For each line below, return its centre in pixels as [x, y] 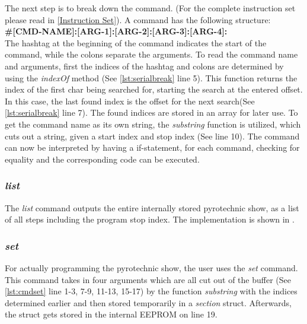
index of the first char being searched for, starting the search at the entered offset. [154, 89]
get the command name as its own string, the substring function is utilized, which [153, 124]
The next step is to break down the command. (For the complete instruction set [150, 8]
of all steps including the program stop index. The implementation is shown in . [150, 219]
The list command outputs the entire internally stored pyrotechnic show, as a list [152, 207]
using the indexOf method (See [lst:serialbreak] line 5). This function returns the [151, 77]
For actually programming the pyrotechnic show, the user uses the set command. [151, 267]
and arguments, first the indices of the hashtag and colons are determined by [144, 66]
